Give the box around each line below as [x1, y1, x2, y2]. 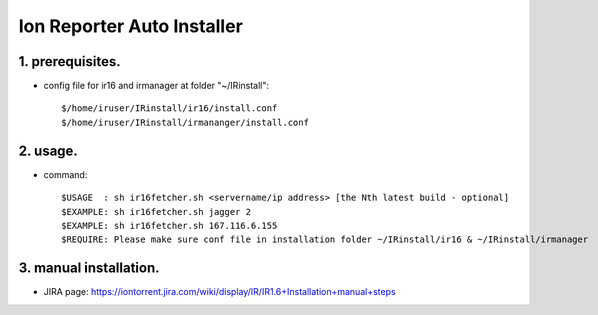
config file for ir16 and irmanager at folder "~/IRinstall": [43, 80, 270, 92]
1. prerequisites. [18, 53, 121, 70]
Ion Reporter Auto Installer [18, 15, 244, 37]
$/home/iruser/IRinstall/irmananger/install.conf [61, 116, 310, 128]
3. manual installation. [18, 260, 160, 277]
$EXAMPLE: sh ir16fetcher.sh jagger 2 [61, 206, 252, 217]
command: [43, 168, 88, 180]
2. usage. [18, 142, 79, 159]
